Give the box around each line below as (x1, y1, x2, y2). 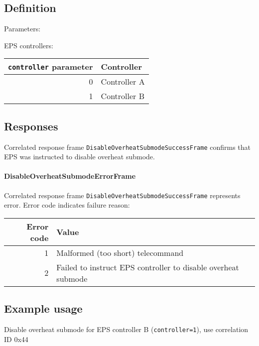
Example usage (4, 301, 83, 316)
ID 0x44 (4, 334, 28, 344)
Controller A (101, 76, 145, 88)
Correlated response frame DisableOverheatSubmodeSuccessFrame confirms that (4, 141, 251, 152)
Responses (4, 118, 58, 133)
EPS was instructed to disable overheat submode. (4, 151, 155, 162)
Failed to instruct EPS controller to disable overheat (56, 261, 239, 273)
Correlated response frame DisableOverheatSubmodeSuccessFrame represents (4, 190, 241, 200)
